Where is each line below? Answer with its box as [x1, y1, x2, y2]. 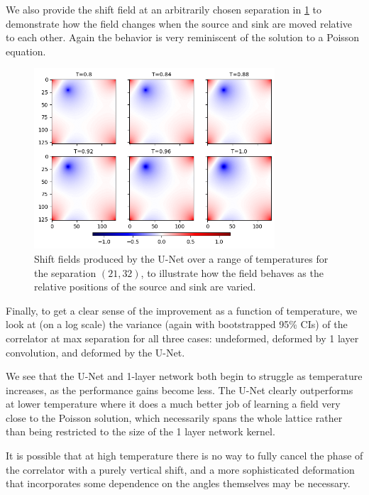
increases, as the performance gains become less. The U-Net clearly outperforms [6, 382, 353, 397]
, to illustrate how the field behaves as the [141, 265, 324, 280]
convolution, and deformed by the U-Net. [6, 344, 185, 359]
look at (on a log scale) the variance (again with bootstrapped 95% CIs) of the [6, 317, 348, 332]
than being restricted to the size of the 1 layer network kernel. [6, 424, 275, 439]
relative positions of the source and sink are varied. [34, 279, 256, 294]
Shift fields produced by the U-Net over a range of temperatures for [34, 251, 329, 266]
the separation [34, 265, 97, 280]
